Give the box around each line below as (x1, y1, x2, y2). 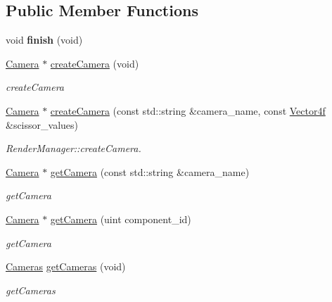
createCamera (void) (50, 56, 139, 70)
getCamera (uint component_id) (50, 211, 191, 226)
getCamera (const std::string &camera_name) (50, 164, 250, 179)
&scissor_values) (6, 117, 78, 132)
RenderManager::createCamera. (6, 141, 141, 156)
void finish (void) (6, 32, 83, 47)
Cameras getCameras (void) (6, 259, 126, 274)
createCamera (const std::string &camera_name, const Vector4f (50, 103, 326, 118)
